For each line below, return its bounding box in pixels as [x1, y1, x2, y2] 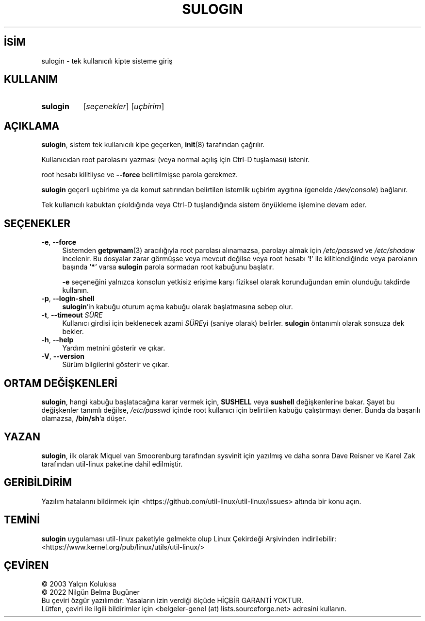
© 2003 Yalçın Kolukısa [41, 580, 116, 588]
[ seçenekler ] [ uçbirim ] [83, 101, 164, 112]
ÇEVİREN [4, 559, 49, 571]
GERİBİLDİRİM [4, 476, 72, 489]
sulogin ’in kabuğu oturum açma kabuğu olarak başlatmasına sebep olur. [62, 302, 293, 311]
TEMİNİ [4, 514, 40, 526]
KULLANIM [4, 73, 58, 86]
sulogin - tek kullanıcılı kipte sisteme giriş [41, 56, 173, 65]
